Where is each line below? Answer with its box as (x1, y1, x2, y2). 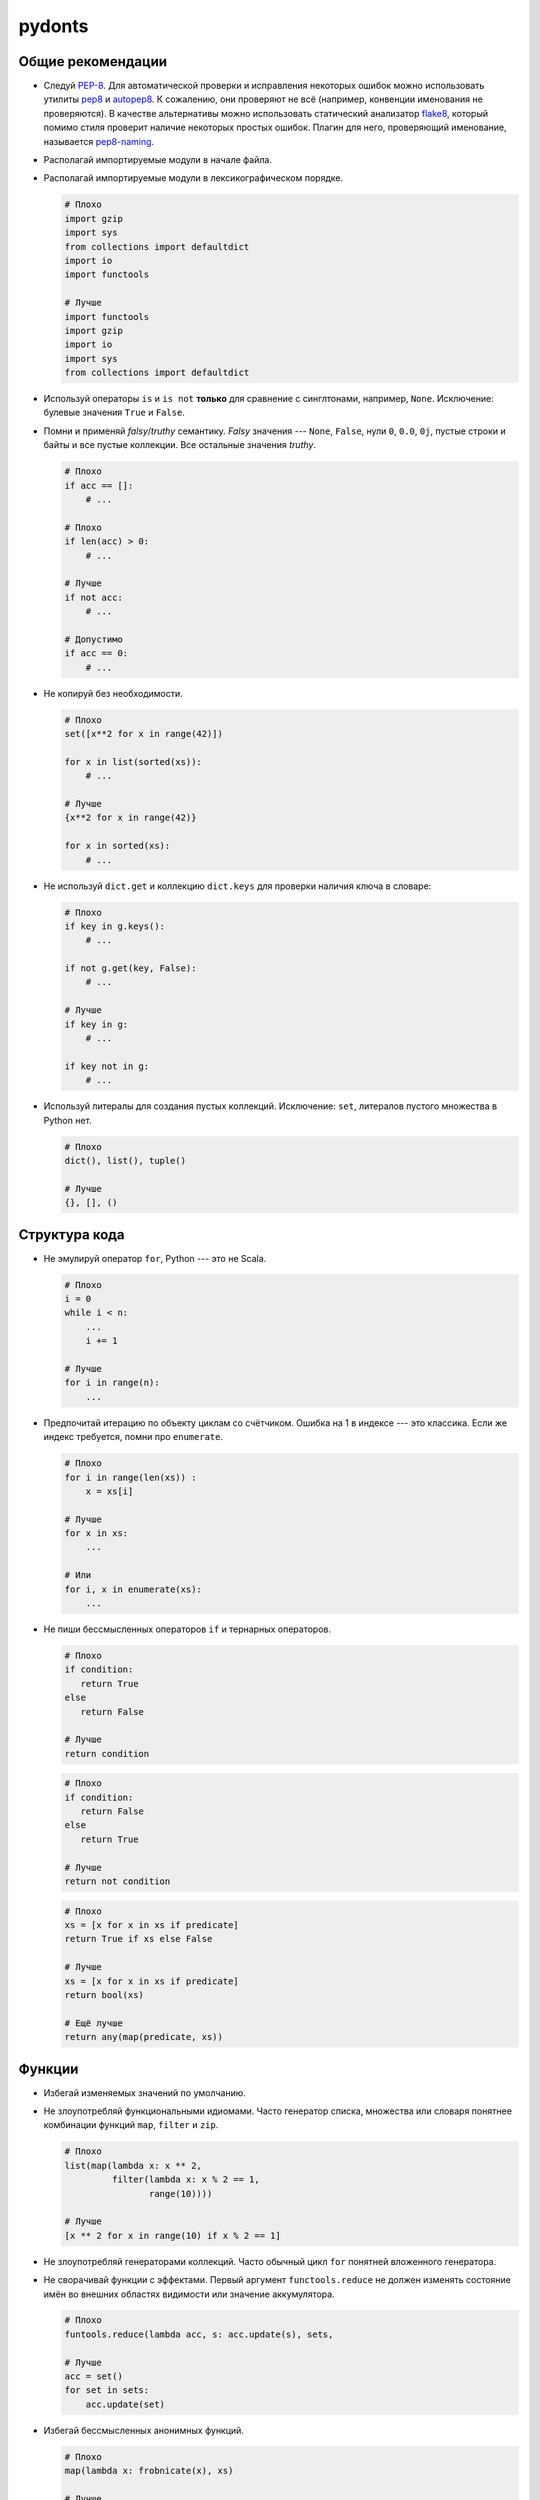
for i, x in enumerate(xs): (64, 1583, 202, 1595)
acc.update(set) (85, 2398, 165, 2410)
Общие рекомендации (18, 53, 168, 70)
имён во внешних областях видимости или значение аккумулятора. (43, 2288, 335, 2300)
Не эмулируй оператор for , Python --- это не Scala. (43, 1252, 267, 1264)
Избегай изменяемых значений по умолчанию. (43, 2086, 247, 2099)
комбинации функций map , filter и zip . (43, 2119, 219, 2131)
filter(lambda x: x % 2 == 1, (111, 2174, 260, 2185)
